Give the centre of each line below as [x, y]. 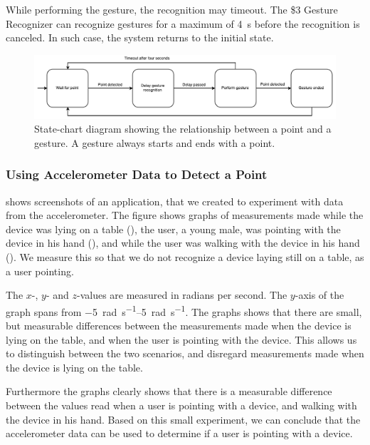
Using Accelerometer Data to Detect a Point [137, 174]
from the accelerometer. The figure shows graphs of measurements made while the [185, 215]
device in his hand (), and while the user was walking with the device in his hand [183, 243]
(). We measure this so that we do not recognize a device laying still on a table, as [185, 257]
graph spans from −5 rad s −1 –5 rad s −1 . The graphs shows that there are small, [184, 310]
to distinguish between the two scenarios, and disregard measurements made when [185, 353]
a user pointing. [40, 271]
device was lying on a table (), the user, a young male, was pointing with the [173, 229]
